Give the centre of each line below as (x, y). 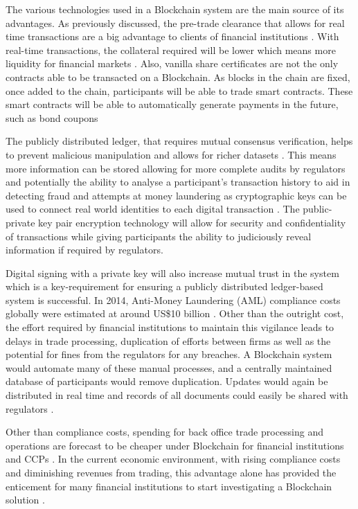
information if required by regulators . (84, 250)
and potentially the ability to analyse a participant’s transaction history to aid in (178, 182)
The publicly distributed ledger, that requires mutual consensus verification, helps (179, 141)
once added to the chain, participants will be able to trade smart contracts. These (179, 90)
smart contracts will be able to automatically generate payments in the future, (172, 104)
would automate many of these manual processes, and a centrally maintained (169, 367)
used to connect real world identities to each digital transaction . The (153, 209)
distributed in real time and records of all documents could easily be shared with (177, 395)
